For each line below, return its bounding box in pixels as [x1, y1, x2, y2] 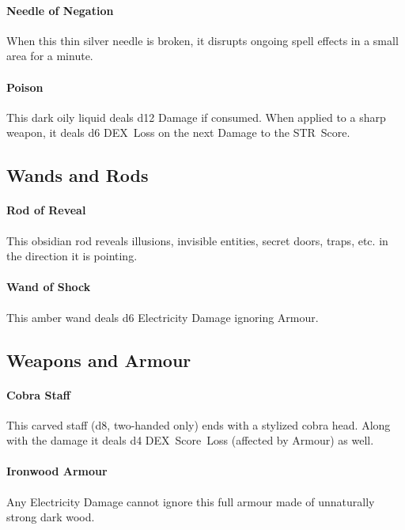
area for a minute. [6, 47, 93, 64]
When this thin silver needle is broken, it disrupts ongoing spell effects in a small [6, 32, 399, 48]
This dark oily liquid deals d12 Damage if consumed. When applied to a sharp [6, 108, 386, 125]
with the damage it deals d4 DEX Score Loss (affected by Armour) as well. [6, 432, 374, 449]
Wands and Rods [6, 163, 149, 187]
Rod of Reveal [6, 202, 86, 218]
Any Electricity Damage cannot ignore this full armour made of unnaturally [6, 493, 375, 509]
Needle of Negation [6, 2, 114, 18]
